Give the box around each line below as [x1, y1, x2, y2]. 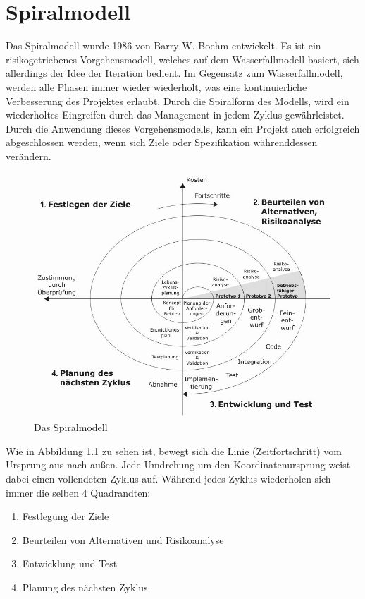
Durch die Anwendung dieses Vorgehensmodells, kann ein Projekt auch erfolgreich [6, 121, 360, 135]
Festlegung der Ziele [22, 509, 109, 524]
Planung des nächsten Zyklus [22, 580, 148, 595]
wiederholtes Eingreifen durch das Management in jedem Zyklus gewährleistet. [6, 107, 345, 122]
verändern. [6, 148, 51, 163]
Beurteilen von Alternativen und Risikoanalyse [22, 532, 224, 547]
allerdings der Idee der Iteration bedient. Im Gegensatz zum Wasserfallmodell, [6, 66, 343, 80]
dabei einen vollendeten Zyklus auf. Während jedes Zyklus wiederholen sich [6, 471, 331, 486]
